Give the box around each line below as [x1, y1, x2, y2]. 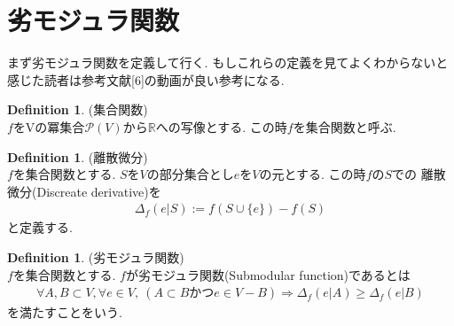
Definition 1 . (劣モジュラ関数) [7, 247, 184, 266]
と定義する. [7, 218, 73, 237]
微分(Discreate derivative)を [7, 182, 161, 200]
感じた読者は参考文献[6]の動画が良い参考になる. [7, 70, 285, 89]
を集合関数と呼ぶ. [293, 117, 396, 136]
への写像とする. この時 [155, 117, 287, 136]
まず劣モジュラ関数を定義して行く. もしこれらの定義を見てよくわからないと [7, 53, 449, 72]
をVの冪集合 [12, 117, 85, 136]
